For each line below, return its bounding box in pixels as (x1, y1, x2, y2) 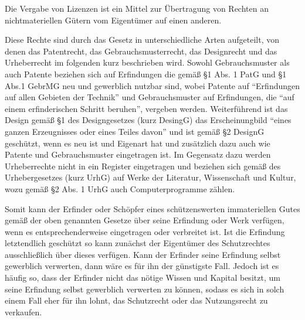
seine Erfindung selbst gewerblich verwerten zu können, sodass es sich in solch (5, 282, 284, 295)
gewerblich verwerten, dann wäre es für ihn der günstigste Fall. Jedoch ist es (5, 260, 279, 272)
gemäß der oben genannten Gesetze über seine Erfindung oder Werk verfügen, (5, 214, 284, 226)
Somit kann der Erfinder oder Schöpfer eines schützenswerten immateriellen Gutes (5, 202, 300, 215)
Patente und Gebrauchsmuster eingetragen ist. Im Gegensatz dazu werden (5, 148, 271, 161)
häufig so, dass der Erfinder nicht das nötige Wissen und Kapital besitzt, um (5, 271, 280, 284)
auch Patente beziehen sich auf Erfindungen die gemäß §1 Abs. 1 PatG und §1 (5, 67, 287, 80)
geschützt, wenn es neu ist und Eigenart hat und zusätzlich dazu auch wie (5, 137, 270, 149)
